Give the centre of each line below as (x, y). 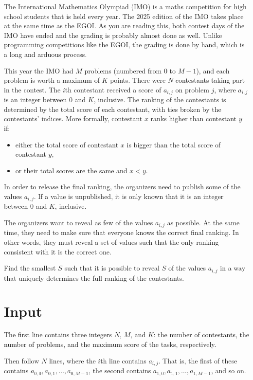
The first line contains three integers (58, 335)
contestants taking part (210, 80)
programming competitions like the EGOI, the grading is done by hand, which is (124, 45)
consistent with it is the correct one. (58, 251)
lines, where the (72, 360)
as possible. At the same (203, 222)
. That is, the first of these (198, 360)
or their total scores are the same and (71, 170)
